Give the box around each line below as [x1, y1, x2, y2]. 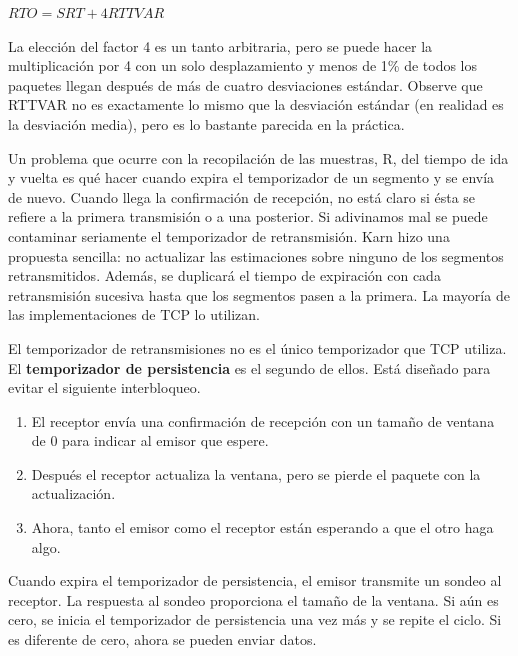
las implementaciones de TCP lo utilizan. [8, 304, 260, 325]
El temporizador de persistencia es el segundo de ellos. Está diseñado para [8, 357, 491, 378]
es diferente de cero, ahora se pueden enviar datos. [8, 629, 317, 650]
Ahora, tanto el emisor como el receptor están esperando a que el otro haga [31, 517, 494, 538]
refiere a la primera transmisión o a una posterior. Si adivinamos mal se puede [8, 206, 488, 227]
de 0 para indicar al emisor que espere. [31, 430, 269, 451]
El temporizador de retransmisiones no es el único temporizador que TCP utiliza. [8, 337, 507, 358]
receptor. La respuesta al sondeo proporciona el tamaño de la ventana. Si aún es [8, 589, 499, 610]
